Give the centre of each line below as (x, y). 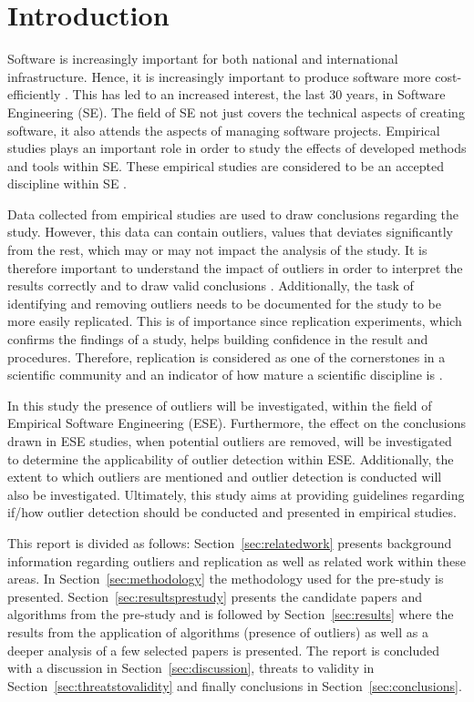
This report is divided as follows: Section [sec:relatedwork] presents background (230, 542)
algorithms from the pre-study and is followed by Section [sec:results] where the (231, 614)
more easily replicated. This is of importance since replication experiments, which (235, 321)
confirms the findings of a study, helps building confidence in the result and (218, 339)
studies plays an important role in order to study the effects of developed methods (237, 148)
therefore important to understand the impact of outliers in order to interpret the (235, 267)
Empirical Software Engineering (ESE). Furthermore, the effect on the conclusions (237, 423)
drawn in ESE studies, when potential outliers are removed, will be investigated (230, 441)
